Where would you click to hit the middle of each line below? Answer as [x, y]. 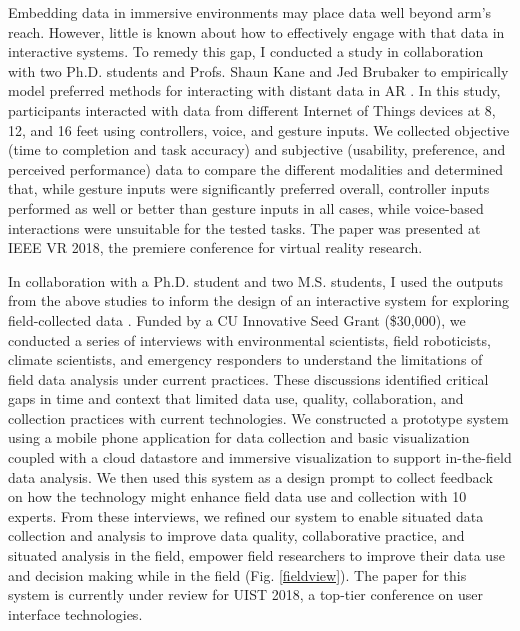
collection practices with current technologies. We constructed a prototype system [258, 417]
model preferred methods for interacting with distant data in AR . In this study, [254, 90]
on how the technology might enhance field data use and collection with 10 [237, 496]
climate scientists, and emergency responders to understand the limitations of [245, 359]
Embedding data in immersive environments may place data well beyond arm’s [250, 12]
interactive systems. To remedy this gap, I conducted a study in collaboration [246, 51]
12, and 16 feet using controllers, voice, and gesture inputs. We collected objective [259, 129]
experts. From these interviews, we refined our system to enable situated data [246, 515]
